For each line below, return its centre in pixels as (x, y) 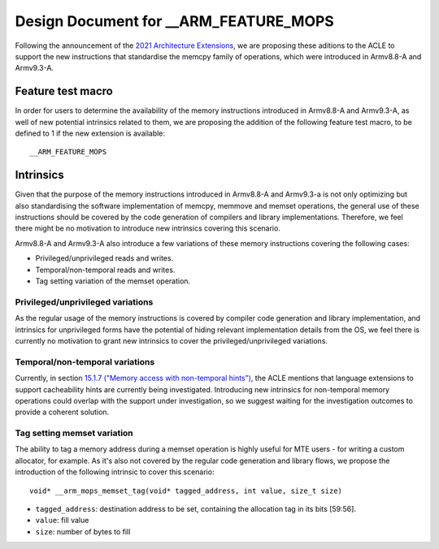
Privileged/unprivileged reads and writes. (104, 258)
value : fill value (62, 521)
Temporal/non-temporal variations (85, 361)
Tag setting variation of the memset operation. (113, 281)
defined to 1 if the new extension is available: (90, 133)
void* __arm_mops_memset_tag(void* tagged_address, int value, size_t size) (186, 491)
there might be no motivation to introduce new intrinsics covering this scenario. (148, 228)
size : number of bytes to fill (83, 531)
